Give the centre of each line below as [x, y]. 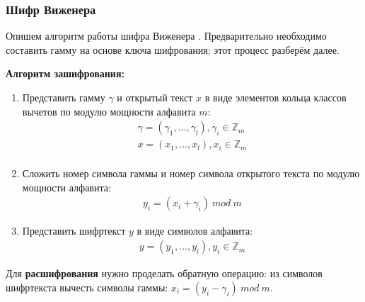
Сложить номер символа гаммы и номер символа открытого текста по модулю [191, 173]
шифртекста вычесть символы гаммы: [87, 287]
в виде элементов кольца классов [276, 97]
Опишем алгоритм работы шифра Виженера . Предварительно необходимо [166, 36]
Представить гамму [64, 97]
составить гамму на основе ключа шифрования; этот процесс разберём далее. [173, 49]
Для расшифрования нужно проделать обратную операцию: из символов [164, 273]
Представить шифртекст [74, 230]
